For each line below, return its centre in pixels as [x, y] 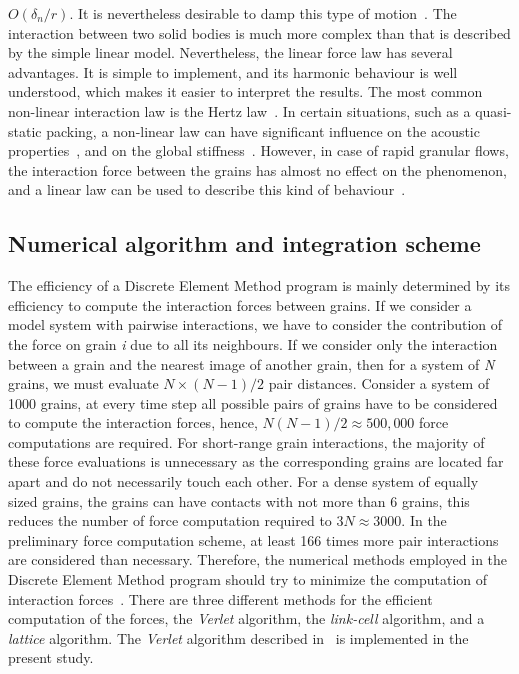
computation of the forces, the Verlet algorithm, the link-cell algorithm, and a [246, 618]
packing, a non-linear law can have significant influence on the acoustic [263, 130]
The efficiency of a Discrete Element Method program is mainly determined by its [259, 285]
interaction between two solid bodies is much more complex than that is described [259, 32]
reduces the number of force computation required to [170, 520]
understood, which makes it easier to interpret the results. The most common [245, 91]
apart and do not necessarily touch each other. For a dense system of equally [243, 481]
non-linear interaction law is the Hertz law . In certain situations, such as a [239, 110]
